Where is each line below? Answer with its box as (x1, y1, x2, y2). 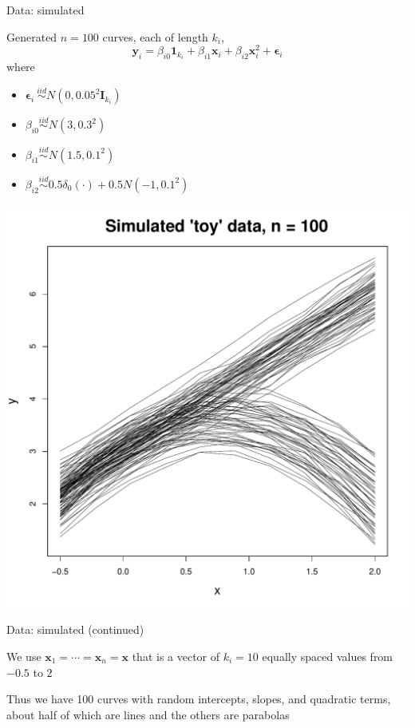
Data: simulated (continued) (6, 621, 144, 638)
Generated (6, 28, 57, 45)
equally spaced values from (262, 648, 393, 665)
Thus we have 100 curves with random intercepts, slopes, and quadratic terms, (6, 690, 391, 707)
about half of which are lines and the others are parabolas (6, 706, 290, 722)
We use (6, 648, 41, 665)
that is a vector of (132, 648, 220, 665)
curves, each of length (102, 28, 208, 45)
